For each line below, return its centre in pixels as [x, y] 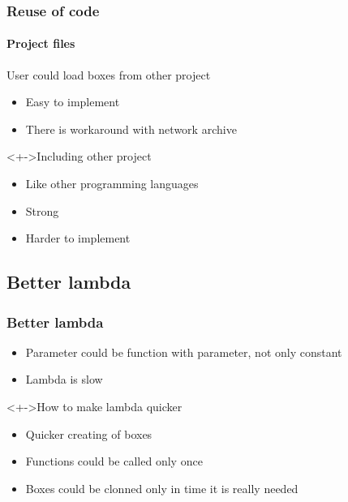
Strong [42, 210]
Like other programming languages [112, 184]
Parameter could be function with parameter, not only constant [184, 352]
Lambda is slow [64, 379]
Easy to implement [73, 102]
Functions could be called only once [114, 461]
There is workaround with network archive [131, 129]
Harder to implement [78, 238]
